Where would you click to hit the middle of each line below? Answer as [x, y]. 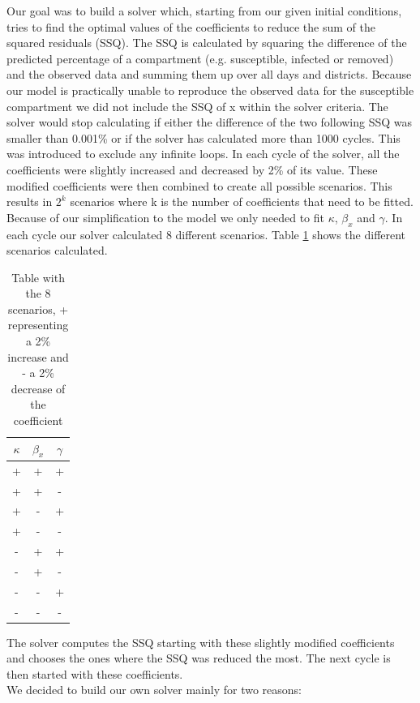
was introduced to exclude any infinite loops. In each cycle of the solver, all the [203, 154]
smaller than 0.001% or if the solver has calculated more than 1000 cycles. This [204, 137]
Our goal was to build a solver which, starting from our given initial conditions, [204, 11]
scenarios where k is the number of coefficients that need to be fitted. [242, 201]
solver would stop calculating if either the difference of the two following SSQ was [210, 122]
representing [38, 325]
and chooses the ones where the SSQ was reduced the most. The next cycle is [199, 658]
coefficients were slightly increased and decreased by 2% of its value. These [192, 169]
